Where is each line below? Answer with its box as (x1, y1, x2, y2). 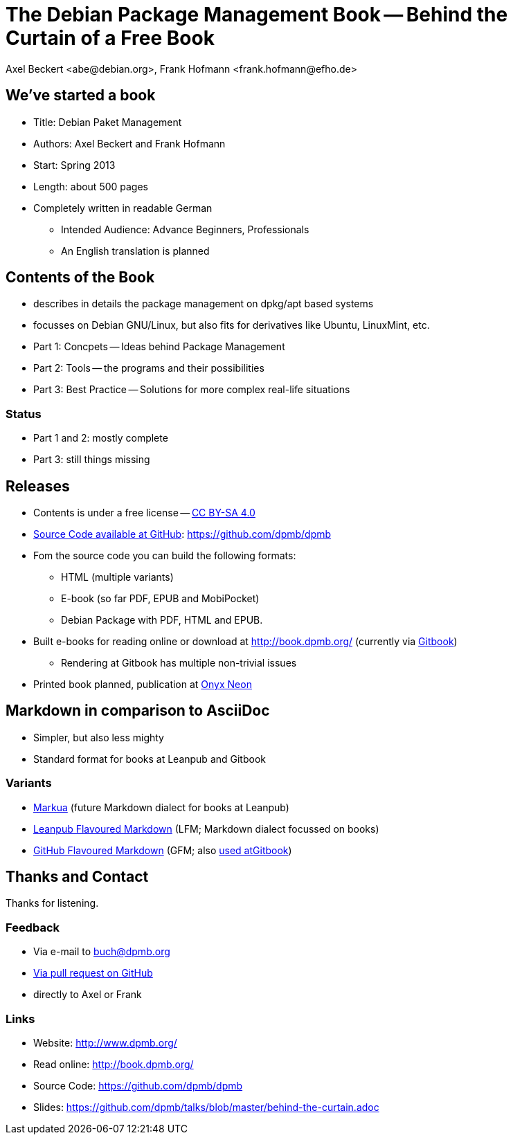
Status (6, 406, 42, 421)
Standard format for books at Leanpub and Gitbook (33, 752, 266, 765)
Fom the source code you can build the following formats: (33, 550, 296, 562)
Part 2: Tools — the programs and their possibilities (33, 362, 264, 374)
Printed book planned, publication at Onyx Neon (33, 678, 252, 691)
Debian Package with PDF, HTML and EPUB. (61, 614, 263, 626)
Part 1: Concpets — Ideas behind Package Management (33, 341, 285, 353)
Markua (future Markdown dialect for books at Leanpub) (33, 801, 289, 813)
